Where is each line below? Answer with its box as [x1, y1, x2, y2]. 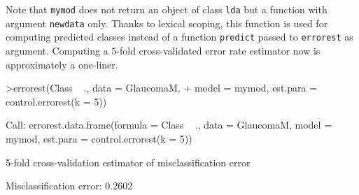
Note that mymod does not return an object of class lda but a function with [6, 2, 328, 16]
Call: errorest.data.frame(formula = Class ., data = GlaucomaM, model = [6, 117, 332, 132]
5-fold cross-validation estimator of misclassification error [6, 154, 251, 169]
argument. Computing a [6, 43, 108, 57]
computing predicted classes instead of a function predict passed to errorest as [6, 29, 353, 44]
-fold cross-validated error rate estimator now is [116, 43, 321, 57]
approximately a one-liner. [6, 57, 118, 71]
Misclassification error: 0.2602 [6, 178, 133, 193]
